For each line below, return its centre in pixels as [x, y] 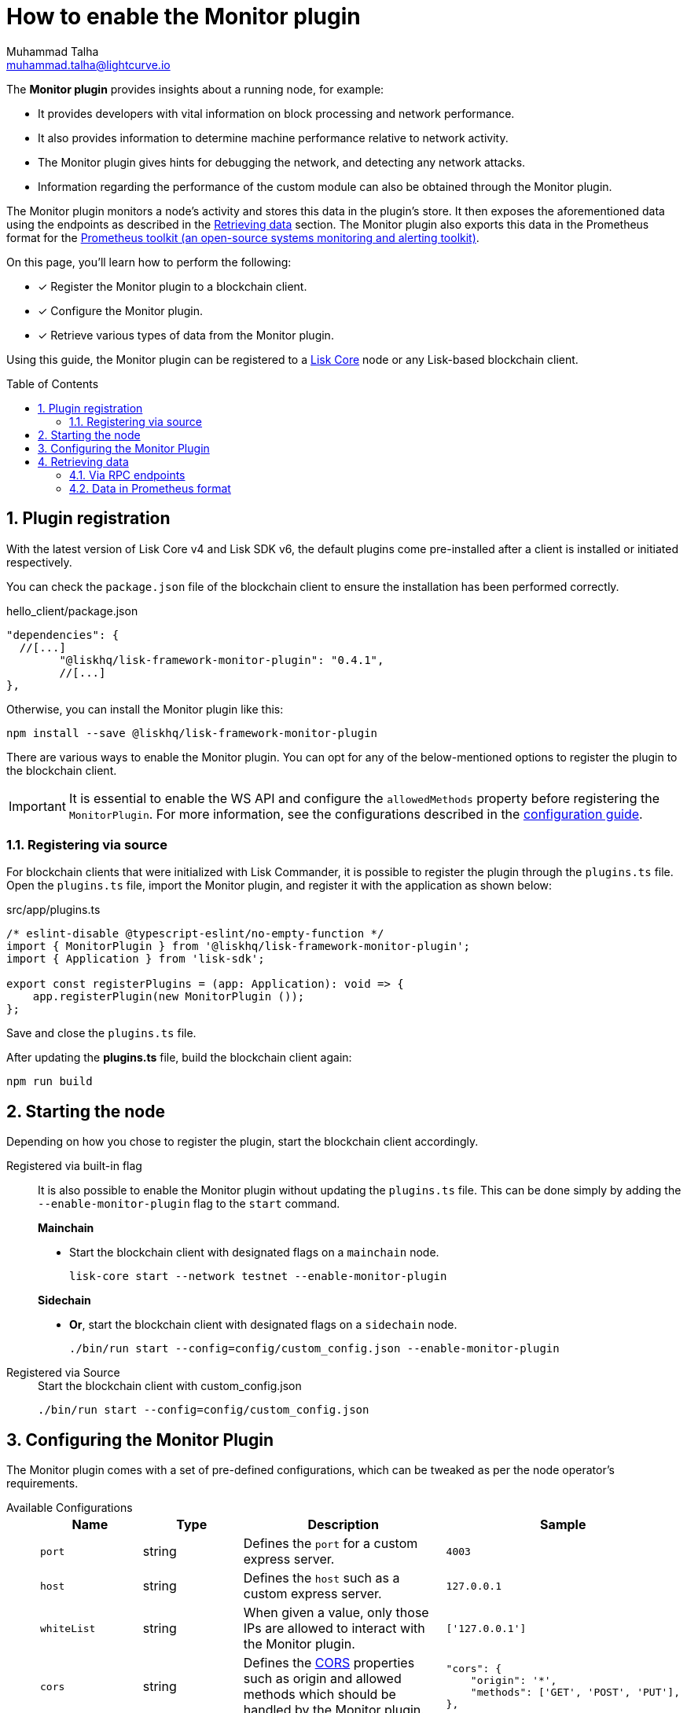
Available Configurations [70, 1508]
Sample [563, 1525]
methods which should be [320, 1695]
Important [37, 806]
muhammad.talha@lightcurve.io [88, 64]
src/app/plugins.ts [53, 910]
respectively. [39, 562]
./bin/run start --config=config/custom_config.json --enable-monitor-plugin [314, 1349]
